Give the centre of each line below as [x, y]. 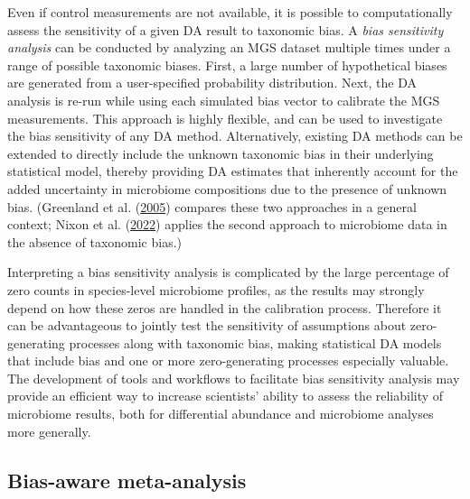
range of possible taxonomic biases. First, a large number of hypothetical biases [227, 65]
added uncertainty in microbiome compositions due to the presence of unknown [227, 188]
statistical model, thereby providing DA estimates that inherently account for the [233, 171]
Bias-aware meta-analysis [127, 480]
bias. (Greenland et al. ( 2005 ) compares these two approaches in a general [212, 206]
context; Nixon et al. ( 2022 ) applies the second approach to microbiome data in [227, 224]
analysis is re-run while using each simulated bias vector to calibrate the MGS [224, 100]
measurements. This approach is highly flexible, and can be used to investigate [225, 118]
